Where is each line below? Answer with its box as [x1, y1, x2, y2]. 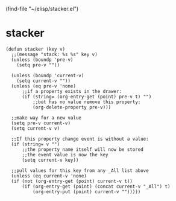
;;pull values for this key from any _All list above [11, 167, 149, 174]
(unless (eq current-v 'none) [11, 173, 87, 179]
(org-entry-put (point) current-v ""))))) [32, 188, 141, 195]
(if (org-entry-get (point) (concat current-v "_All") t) [21, 183, 171, 190]
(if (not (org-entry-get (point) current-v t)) [11, 178, 133, 184]
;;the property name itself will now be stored [21, 146, 144, 153]
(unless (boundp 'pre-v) [11, 57, 74, 63]
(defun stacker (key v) [5, 46, 66, 52]
